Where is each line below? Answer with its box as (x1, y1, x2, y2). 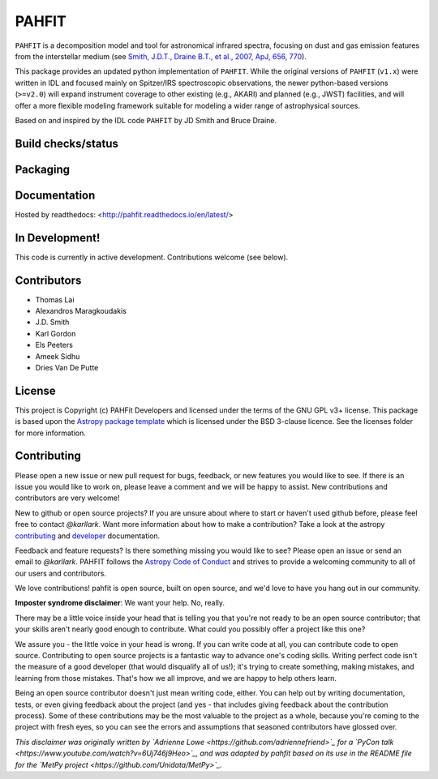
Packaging (15, 162, 71, 176)
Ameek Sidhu (35, 351, 80, 361)
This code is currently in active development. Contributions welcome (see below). (15, 252, 289, 262)
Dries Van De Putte (35, 362, 99, 372)
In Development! (15, 231, 101, 245)
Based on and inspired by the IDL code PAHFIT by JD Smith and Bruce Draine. (15, 115, 277, 125)
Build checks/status (15, 136, 119, 150)
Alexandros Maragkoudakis (35, 306, 127, 316)
